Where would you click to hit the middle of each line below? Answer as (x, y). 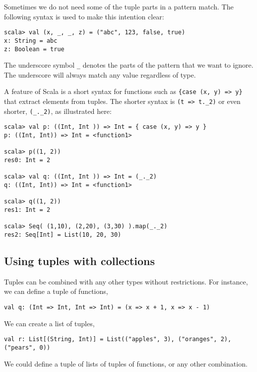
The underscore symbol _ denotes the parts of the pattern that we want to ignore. (129, 65)
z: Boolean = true (34, 49)
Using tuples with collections (80, 260)
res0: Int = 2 (27, 160)
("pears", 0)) (27, 347)
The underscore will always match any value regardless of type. (100, 74)
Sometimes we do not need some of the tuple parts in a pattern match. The (119, 6)
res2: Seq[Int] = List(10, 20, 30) (63, 234)
